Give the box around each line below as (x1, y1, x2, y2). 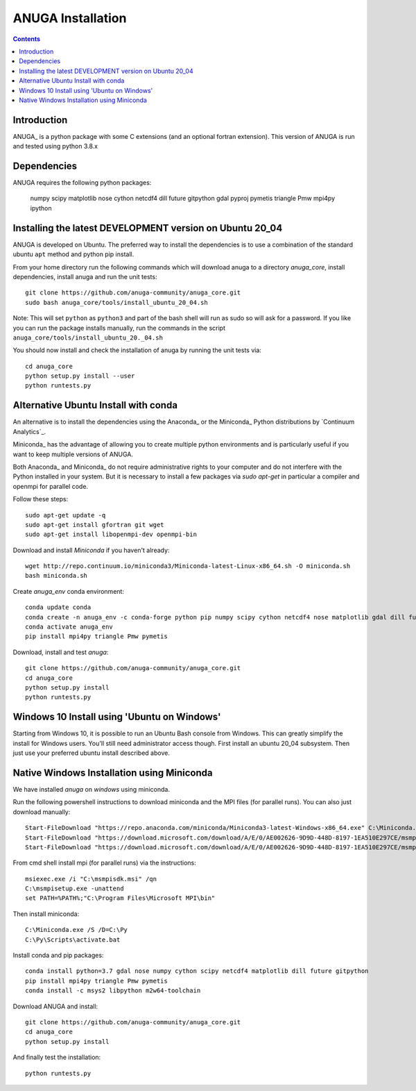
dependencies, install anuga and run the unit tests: (12, 272, 157, 281)
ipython (30, 203, 52, 212)
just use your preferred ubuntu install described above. (12, 749, 170, 757)
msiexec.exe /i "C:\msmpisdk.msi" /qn (25, 875, 157, 883)
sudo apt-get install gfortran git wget (25, 521, 164, 528)
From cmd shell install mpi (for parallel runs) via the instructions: (12, 858, 197, 867)
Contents (12, 35, 41, 43)
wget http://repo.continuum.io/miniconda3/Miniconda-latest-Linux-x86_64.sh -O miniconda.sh (25, 563, 351, 570)
